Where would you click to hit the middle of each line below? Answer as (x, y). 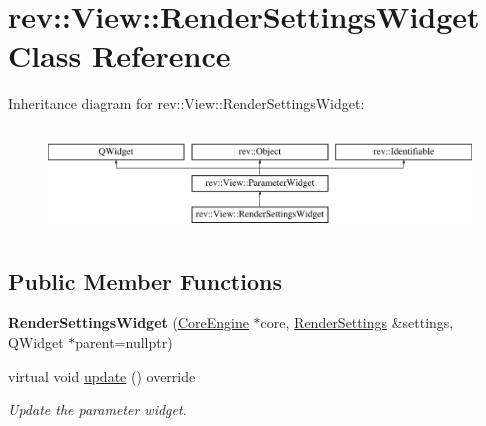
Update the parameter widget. (97, 409)
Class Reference (119, 55)
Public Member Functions (145, 280)
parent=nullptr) (124, 342)
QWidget (36, 342)
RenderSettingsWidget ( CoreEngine (128, 322)
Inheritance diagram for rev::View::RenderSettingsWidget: (186, 103)
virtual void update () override (102, 375)
